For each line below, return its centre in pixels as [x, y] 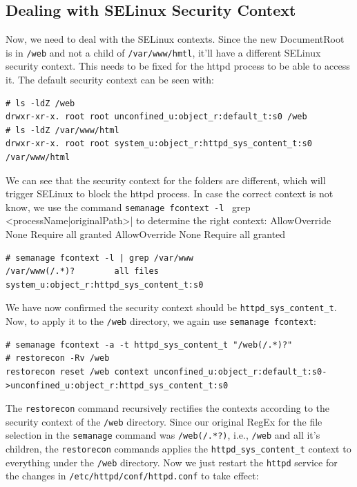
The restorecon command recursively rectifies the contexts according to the [167, 408]
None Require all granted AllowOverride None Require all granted [146, 234]
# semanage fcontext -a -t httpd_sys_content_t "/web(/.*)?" [149, 345]
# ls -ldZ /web [40, 103]
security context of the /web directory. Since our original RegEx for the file [164, 421]
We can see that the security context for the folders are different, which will [166, 180]
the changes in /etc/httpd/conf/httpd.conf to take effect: [132, 476]
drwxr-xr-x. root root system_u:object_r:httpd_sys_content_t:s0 [159, 144]
